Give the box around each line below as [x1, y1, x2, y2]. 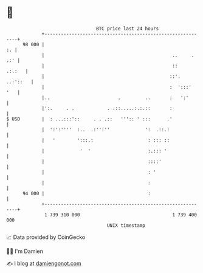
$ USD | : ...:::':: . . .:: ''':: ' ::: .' [6, 116, 173, 122]
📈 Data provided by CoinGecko [6, 233, 86, 241]
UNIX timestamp [106, 222, 146, 229]
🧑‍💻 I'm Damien [6, 247, 44, 255]
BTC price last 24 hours [96, 26, 159, 32]
